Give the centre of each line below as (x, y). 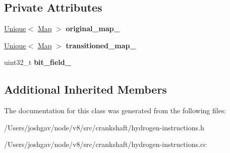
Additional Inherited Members (85, 89)
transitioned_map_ (101, 45)
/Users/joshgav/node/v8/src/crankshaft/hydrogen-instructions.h (104, 127)
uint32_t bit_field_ (38, 62)
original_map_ (93, 28)
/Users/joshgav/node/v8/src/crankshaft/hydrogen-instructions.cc (105, 144)
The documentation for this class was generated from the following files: (115, 110)
